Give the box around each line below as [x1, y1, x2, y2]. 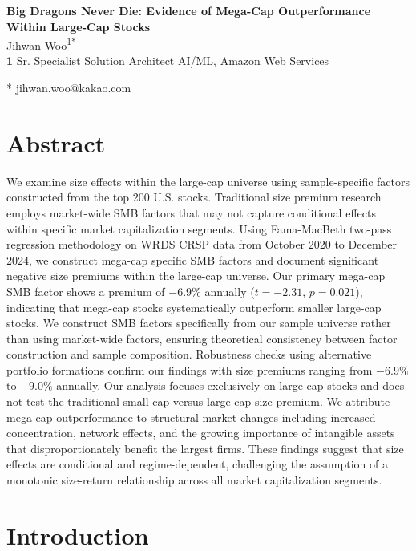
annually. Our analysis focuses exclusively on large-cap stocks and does [56, 377, 405, 394]
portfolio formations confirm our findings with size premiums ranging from [6, 361, 373, 378]
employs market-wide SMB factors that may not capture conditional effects [6, 204, 376, 221]
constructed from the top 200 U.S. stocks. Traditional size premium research [6, 188, 382, 205]
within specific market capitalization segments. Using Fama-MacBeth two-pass [6, 220, 392, 237]
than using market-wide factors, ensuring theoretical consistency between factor [6, 330, 398, 346]
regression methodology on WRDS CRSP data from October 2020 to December [6, 236, 398, 253]
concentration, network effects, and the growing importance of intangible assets [6, 424, 395, 441]
